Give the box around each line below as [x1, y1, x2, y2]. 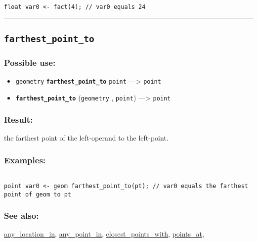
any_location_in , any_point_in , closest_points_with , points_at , [4, 229, 204, 239]
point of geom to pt [4, 191, 72, 198]
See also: [4, 209, 39, 222]
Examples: [4, 153, 46, 166]
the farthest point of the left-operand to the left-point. [4, 133, 169, 143]
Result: [4, 113, 33, 126]
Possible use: [4, 56, 56, 68]
